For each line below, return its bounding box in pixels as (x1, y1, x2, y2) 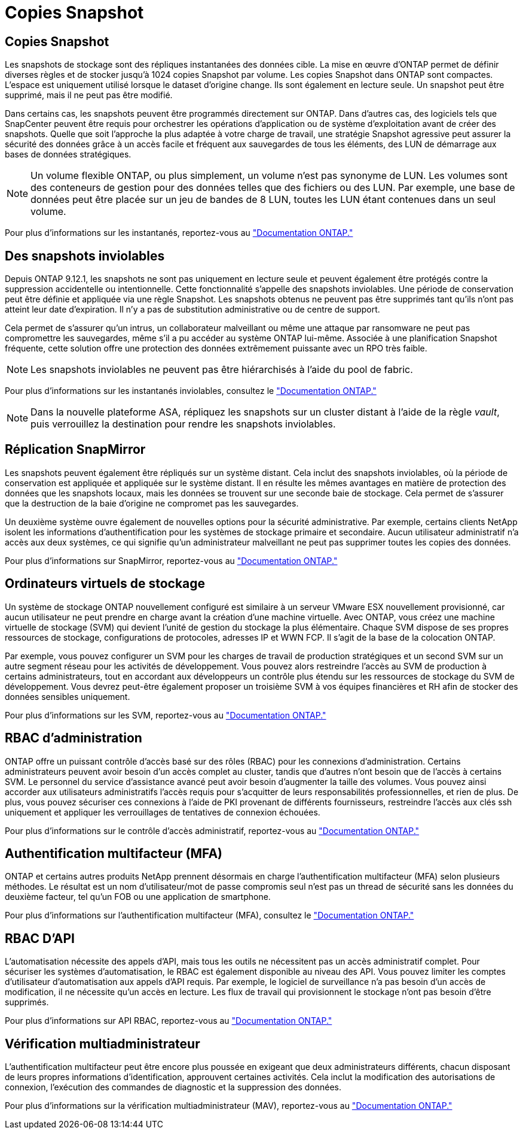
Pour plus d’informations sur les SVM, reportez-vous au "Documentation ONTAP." (5, 709, 326, 720)
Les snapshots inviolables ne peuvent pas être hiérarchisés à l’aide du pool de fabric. (30, 363, 413, 376)
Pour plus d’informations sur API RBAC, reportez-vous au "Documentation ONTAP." (5, 1015, 332, 1026)
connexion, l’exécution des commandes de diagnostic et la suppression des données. (5, 1082, 342, 1093)
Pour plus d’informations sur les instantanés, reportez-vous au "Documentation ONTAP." (5, 228, 353, 238)
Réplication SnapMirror (5, 442, 146, 457)
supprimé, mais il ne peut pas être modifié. (5, 90, 173, 101)
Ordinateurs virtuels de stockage (5, 576, 206, 592)
